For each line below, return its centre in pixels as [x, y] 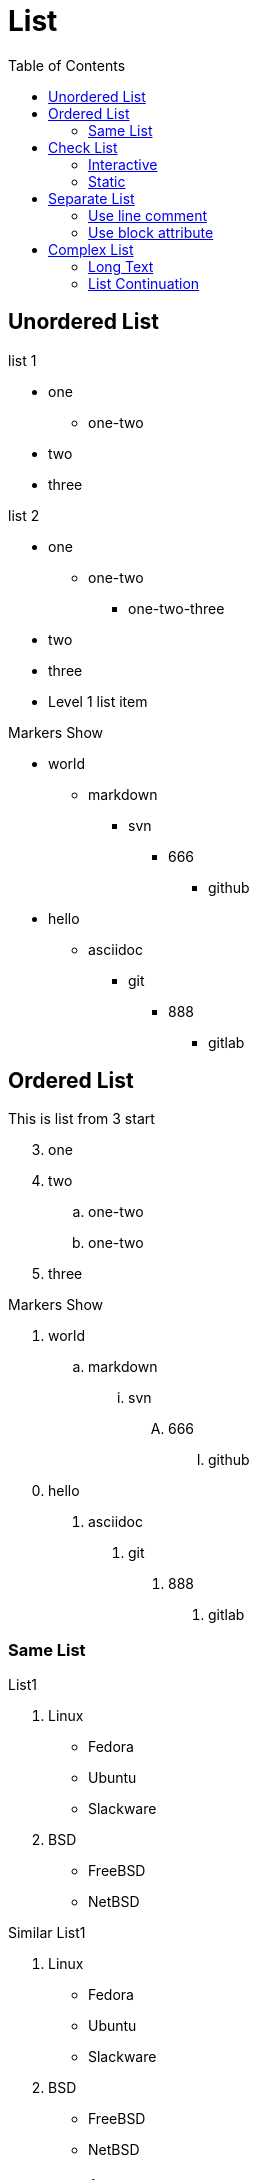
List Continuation [144, 283]
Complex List [91, 249]
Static [107, 181]
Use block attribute [151, 232]
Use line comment [147, 215]
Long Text [121, 266]
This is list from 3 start [81, 1119]
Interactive [123, 164]
